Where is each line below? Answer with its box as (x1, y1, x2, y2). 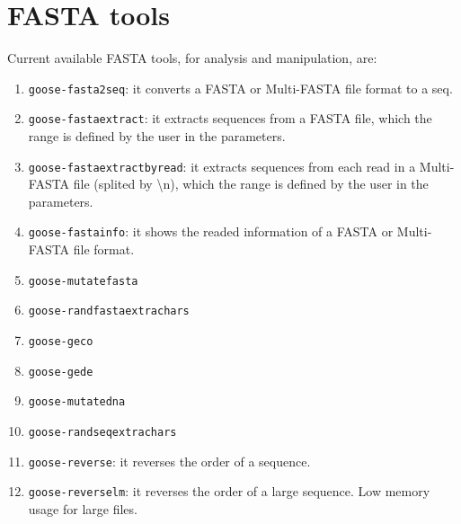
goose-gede (28, 365, 93, 378)
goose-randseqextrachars (28, 426, 177, 439)
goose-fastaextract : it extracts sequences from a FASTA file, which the (28, 109, 432, 128)
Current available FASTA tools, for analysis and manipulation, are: (7, 49, 377, 67)
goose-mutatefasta (28, 274, 138, 288)
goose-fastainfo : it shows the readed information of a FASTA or (28, 222, 394, 241)
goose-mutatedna (28, 395, 126, 409)
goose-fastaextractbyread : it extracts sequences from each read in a (28, 156, 416, 175)
